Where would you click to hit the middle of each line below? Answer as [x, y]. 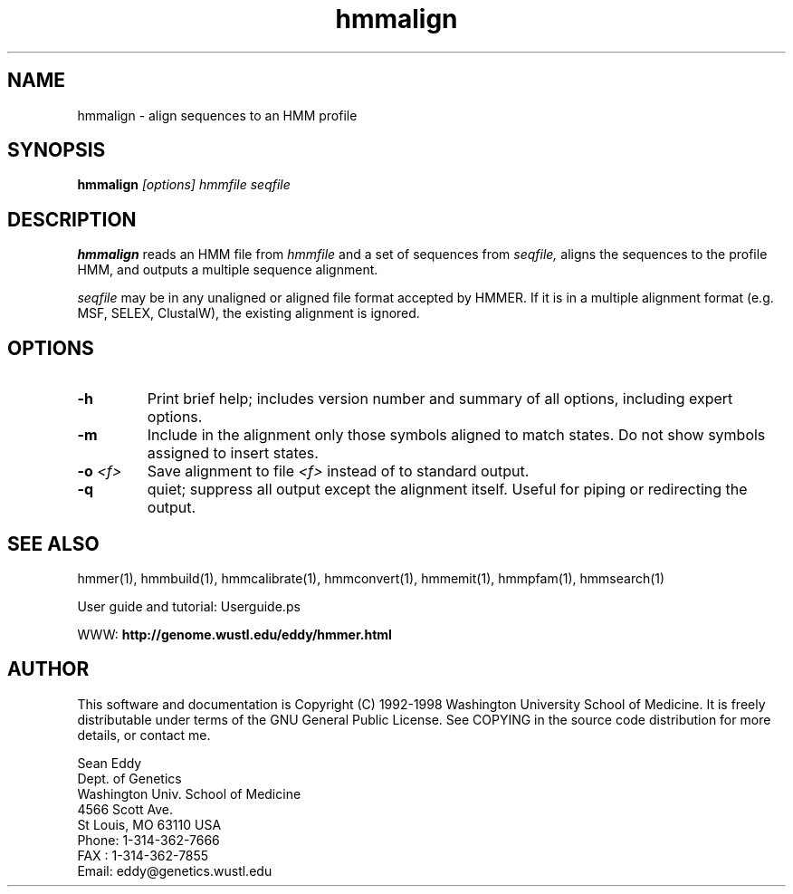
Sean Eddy [110, 763]
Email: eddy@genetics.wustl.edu [175, 870]
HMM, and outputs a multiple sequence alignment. [228, 270]
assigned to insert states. [233, 453]
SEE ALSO [53, 543]
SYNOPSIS [57, 150]
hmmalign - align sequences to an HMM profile [217, 115]
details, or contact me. [144, 735]
